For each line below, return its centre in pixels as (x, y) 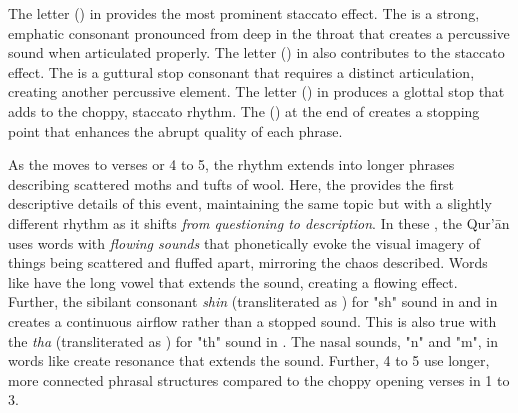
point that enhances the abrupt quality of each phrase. (175, 130)
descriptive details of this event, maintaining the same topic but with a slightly (250, 203)
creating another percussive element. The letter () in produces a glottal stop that (256, 91)
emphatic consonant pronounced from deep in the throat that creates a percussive (259, 32)
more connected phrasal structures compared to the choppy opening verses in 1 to (259, 379)
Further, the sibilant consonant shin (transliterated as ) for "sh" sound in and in (253, 301)
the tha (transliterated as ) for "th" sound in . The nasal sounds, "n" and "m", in (253, 340)
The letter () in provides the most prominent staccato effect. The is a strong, (244, 13)
